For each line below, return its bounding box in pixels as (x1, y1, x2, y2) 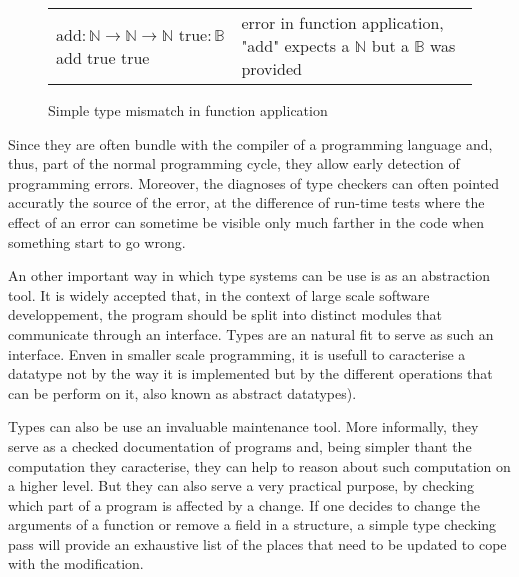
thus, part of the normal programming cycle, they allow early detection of (8, 153, 460, 174)
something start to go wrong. (8, 231, 186, 252)
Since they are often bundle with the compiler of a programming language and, (8, 133, 493, 154)
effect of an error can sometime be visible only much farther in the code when (8, 211, 484, 232)
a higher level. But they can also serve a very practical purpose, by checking (8, 475, 475, 496)
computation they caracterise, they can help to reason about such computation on (8, 455, 511, 476)
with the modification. (8, 553, 144, 574)
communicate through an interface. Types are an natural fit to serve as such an (8, 323, 494, 344)
